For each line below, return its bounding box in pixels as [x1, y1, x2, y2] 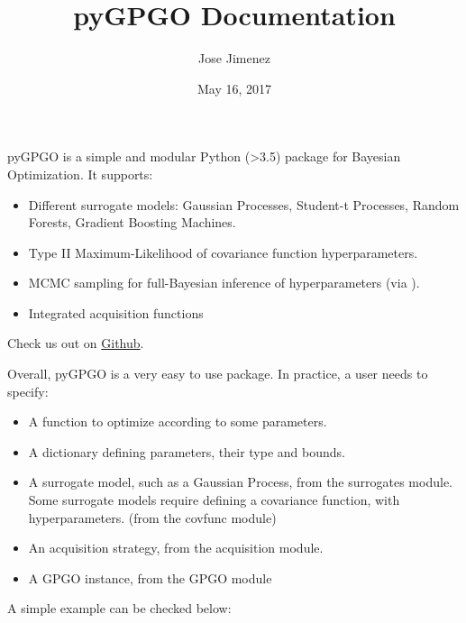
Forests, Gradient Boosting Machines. [28, 213, 236, 232]
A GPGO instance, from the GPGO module [28, 568, 272, 587]
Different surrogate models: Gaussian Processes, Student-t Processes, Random [28, 195, 460, 214]
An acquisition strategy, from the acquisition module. [28, 538, 324, 557]
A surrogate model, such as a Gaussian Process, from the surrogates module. [28, 472, 452, 491]
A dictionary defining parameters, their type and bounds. [28, 442, 345, 461]
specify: [7, 381, 49, 400]
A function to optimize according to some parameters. [28, 412, 327, 431]
